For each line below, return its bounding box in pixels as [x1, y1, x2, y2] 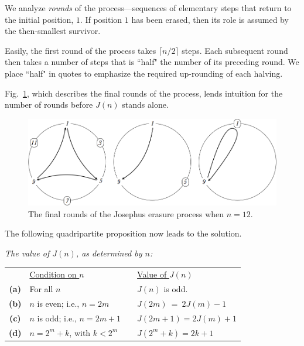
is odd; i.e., [37, 311, 77, 324]
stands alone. [122, 98, 169, 111]
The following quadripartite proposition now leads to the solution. [5, 227, 242, 239]
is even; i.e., [37, 297, 80, 310]
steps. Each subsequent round [182, 44, 288, 56]
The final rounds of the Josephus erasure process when [28, 207, 224, 220]
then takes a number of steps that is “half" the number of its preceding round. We [5, 56, 299, 68]
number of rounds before [5, 98, 93, 111]
